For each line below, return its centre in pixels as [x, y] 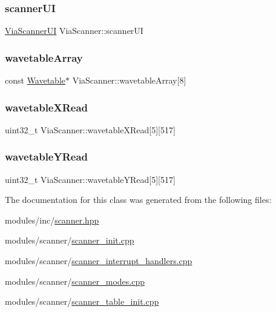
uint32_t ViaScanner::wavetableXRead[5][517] [90, 129]
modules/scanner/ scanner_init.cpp [70, 240]
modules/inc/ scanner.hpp [52, 220]
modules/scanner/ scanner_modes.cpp [75, 281]
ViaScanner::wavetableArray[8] [129, 80]
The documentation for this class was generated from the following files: [138, 200]
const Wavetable [35, 80]
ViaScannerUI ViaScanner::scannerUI [74, 31]
